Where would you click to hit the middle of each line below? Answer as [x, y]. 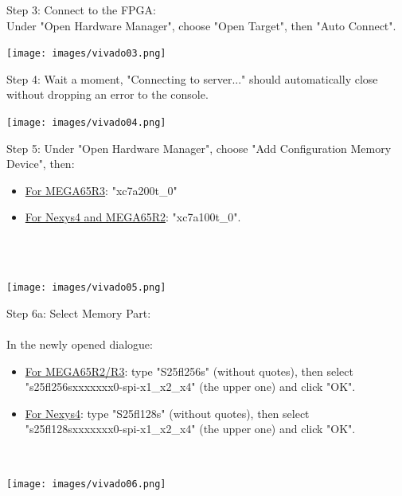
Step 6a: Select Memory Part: [79, 312]
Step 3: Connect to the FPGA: [81, 10]
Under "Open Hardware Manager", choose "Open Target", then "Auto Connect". [201, 25]
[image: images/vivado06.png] [86, 484]
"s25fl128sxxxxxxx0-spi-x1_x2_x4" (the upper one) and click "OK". [190, 429]
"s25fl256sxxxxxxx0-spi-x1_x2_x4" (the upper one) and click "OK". [190, 387]
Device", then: [41, 164]
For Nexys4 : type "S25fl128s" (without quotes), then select [167, 413]
